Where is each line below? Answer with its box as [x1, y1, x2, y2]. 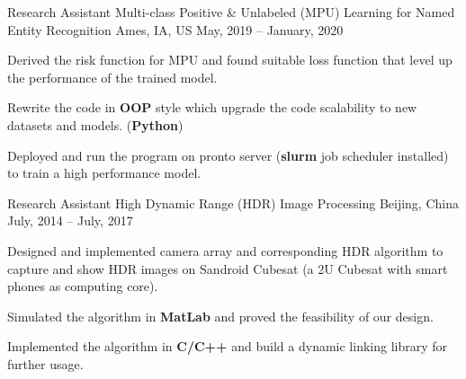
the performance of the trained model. [7, 67, 218, 86]
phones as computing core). [7, 277, 158, 295]
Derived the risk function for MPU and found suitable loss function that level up [7, 50, 453, 69]
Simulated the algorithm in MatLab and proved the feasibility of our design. [7, 306, 434, 325]
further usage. [7, 354, 84, 373]
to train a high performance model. [7, 163, 202, 182]
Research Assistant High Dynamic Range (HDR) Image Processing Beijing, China [7, 193, 459, 212]
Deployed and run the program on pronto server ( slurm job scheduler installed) [7, 145, 449, 164]
